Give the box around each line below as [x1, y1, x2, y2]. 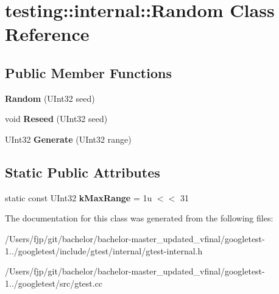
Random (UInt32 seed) [5, 91, 95, 104]
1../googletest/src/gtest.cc [5, 276, 103, 289]
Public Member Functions [5, 63, 172, 82]
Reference [5, 21, 90, 46]
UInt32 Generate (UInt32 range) [5, 132, 132, 145]
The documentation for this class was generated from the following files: [5, 212, 274, 224]
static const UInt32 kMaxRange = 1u [5, 191, 152, 204]
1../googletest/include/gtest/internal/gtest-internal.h [5, 244, 203, 257]
